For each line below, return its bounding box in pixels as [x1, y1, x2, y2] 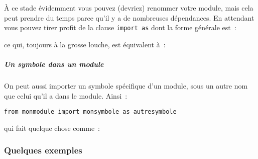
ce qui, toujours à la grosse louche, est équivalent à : [4, 39, 166, 49]
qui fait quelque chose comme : [4, 122, 100, 133]
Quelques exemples [4, 144, 82, 156]
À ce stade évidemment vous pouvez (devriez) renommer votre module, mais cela [4, 3, 253, 13]
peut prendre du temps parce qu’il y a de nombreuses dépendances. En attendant [4, 12, 254, 23]
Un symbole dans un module [4, 59, 104, 69]
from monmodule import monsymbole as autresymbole [4, 108, 177, 116]
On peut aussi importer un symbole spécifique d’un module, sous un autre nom [4, 81, 248, 91]
